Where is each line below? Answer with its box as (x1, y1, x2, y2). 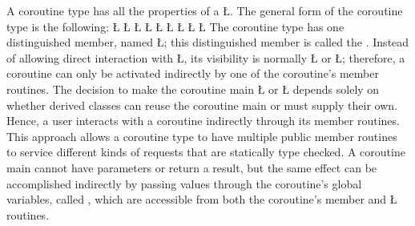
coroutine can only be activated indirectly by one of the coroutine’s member (6, 65, 379, 82)
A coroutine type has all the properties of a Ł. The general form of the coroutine (6, 2, 403, 18)
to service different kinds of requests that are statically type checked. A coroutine (6, 143, 405, 160)
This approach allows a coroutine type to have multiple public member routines (6, 127, 397, 144)
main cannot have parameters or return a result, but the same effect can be (6, 159, 377, 176)
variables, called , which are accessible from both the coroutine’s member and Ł (6, 191, 397, 208)
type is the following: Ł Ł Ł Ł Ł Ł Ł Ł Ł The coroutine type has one (6, 18, 344, 34)
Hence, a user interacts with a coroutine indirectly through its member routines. (6, 112, 400, 129)
